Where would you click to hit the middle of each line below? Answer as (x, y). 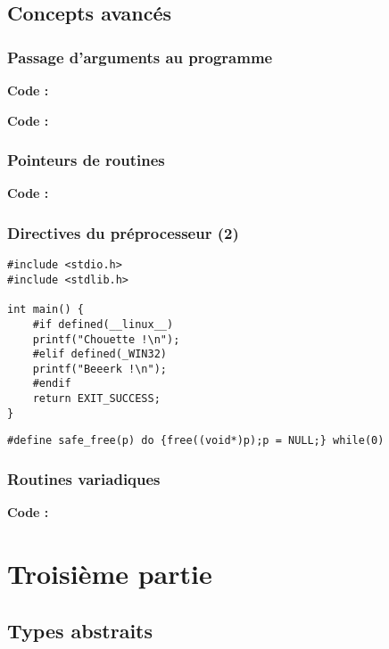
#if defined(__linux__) (103, 324)
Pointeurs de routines (86, 160)
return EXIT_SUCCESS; (96, 399)
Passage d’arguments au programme (140, 57)
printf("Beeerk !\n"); (99, 369)
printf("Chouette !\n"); (106, 339)
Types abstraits (80, 630)
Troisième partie (110, 574)
